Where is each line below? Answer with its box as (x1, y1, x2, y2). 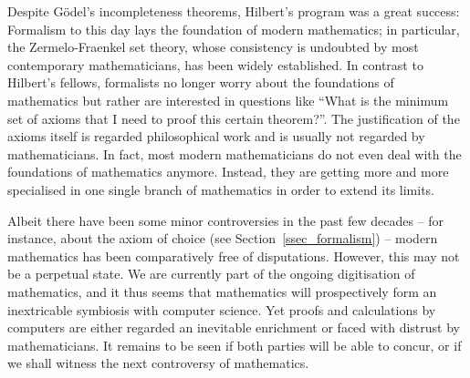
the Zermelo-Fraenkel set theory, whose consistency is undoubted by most (7, 37, 419, 56)
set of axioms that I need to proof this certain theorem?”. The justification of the (7, 108, 460, 128)
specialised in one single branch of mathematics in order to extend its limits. (7, 179, 435, 199)
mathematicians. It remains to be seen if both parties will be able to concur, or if (7, 335, 462, 354)
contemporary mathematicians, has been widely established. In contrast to (7, 55, 423, 74)
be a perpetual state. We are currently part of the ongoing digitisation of (7, 264, 415, 283)
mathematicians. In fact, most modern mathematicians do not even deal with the (7, 144, 462, 163)
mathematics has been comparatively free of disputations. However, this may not (7, 246, 460, 265)
